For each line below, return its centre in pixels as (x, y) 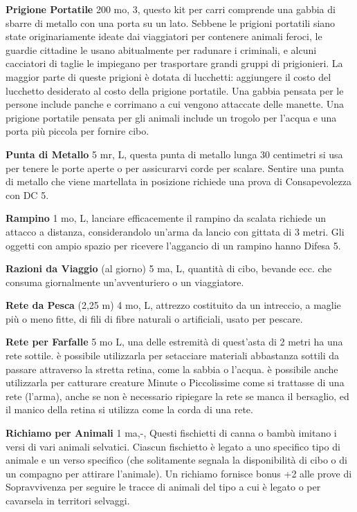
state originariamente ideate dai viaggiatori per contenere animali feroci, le (164, 36)
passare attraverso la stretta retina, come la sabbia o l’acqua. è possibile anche (172, 369)
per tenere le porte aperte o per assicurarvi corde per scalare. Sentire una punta (175, 168)
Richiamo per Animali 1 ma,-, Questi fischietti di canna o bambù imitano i (171, 433)
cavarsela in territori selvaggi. (68, 500)
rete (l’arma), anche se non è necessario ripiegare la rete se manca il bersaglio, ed (177, 396)
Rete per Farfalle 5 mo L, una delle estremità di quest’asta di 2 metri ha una (174, 342)
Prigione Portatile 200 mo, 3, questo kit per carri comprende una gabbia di (171, 9)
